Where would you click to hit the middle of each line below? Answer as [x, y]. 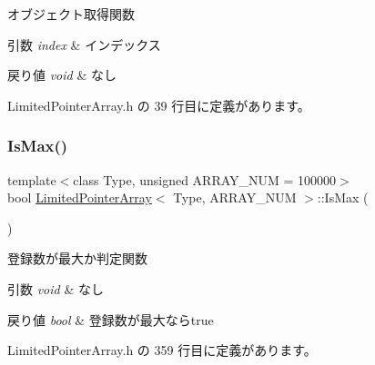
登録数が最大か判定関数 [77, 258]
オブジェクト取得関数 [71, 14]
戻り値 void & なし [62, 75]
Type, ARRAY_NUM [235, 197]
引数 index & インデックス [84, 44]
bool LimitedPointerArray [80, 197]
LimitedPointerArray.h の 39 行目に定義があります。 [159, 105]
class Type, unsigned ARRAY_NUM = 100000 [205, 179]
